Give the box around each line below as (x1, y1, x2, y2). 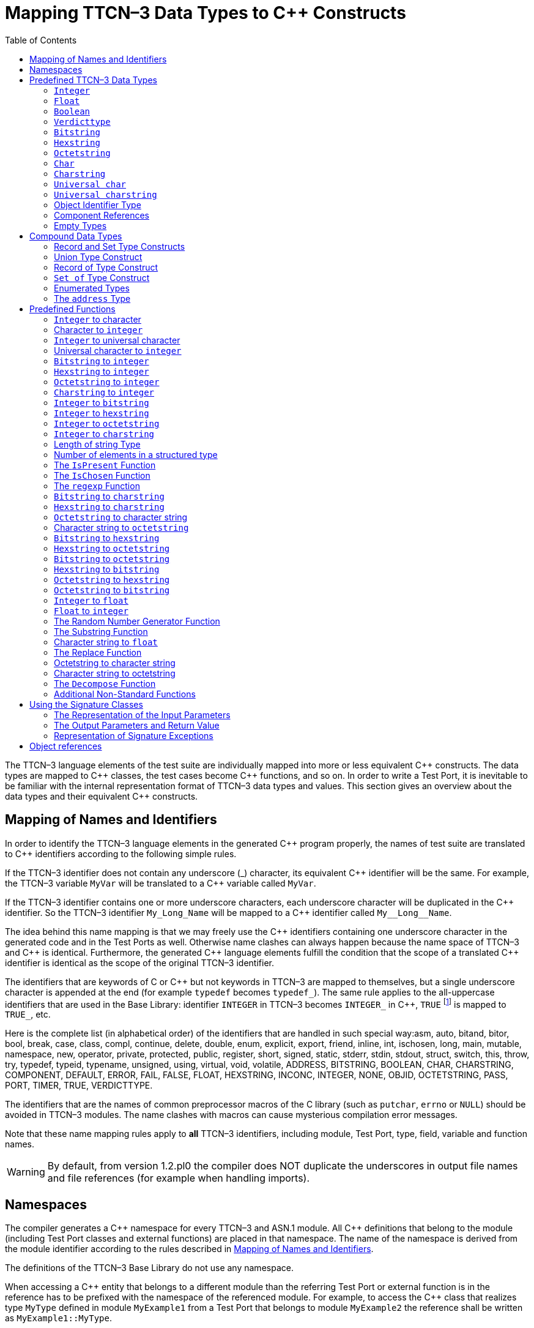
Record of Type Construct (54, 261, 158, 272)
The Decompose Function (54, 678, 156, 689)
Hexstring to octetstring (54, 542, 170, 553)
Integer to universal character (54, 334, 180, 345)
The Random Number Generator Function (54, 615, 220, 626)
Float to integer (54, 605, 128, 616)
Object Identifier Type (54, 199, 141, 210)
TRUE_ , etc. (5, 1009, 51, 1020)
